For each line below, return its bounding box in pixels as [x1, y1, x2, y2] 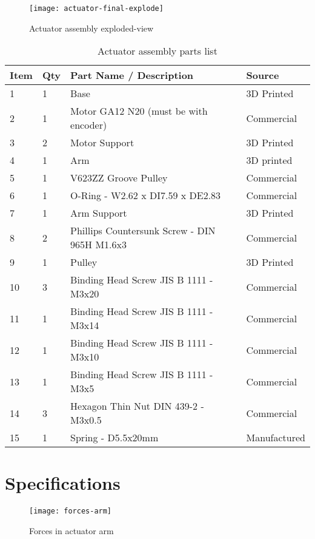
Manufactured [246, 430, 305, 445]
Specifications [5, 470, 121, 495]
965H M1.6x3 [70, 237, 127, 252]
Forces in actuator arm [29, 524, 114, 537]
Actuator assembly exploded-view [29, 21, 154, 34]
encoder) [70, 118, 107, 132]
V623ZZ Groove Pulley [70, 171, 168, 185]
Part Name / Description [70, 68, 194, 83]
